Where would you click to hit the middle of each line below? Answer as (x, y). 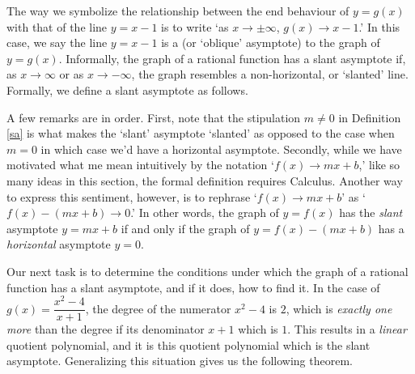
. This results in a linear (347, 329)
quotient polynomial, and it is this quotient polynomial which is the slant (188, 344)
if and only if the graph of (185, 228)
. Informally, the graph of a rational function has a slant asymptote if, (232, 58)
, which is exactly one (339, 308)
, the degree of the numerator (158, 308)
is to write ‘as (195, 26)
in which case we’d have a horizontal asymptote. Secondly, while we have (221, 149)
